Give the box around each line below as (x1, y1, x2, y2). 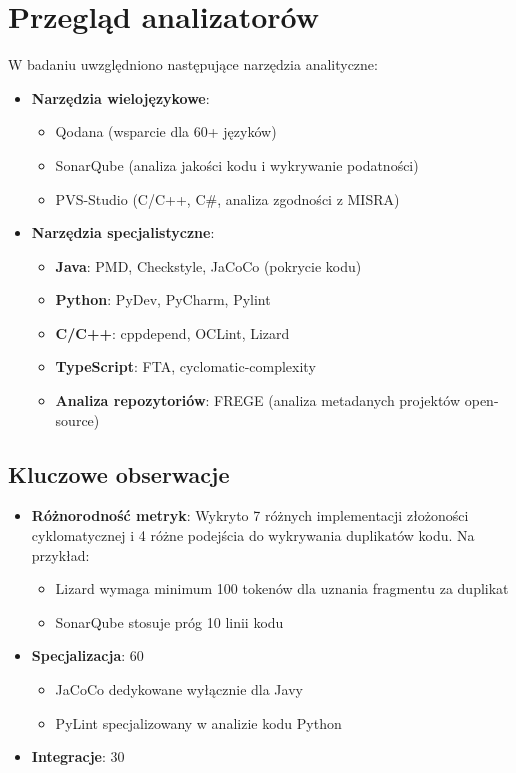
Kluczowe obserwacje (8, 458, 230, 489)
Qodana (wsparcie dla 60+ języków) (55, 121, 277, 142)
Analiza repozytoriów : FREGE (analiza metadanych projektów (55, 390, 461, 411)
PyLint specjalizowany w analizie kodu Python (55, 712, 342, 733)
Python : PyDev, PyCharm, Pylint (55, 289, 271, 310)
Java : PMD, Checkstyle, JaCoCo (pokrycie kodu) (55, 255, 362, 276)
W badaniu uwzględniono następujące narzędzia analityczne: (8, 54, 378, 75)
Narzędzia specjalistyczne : (31, 222, 215, 243)
